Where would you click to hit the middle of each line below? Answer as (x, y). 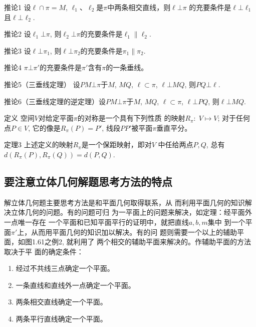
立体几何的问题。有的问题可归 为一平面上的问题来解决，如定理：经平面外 (131, 212)
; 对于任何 (234, 118)
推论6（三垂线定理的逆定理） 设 (55, 101)
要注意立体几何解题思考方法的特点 (88, 181)
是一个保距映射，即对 (116, 144)
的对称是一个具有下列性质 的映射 (131, 118)
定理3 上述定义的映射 (39, 144)
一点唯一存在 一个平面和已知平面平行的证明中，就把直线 (96, 222)
